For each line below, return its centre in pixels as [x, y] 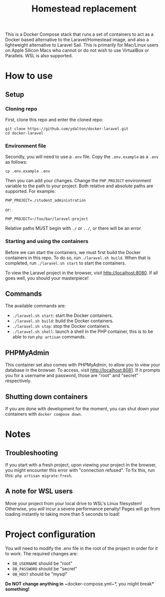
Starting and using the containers [47, 242]
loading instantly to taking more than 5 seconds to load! [62, 514]
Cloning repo [21, 108]
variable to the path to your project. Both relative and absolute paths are [79, 186]
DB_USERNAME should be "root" [42, 563]
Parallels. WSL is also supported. [39, 56]
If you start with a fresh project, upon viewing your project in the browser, [81, 465]
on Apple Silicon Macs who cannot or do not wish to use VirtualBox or [77, 50]
